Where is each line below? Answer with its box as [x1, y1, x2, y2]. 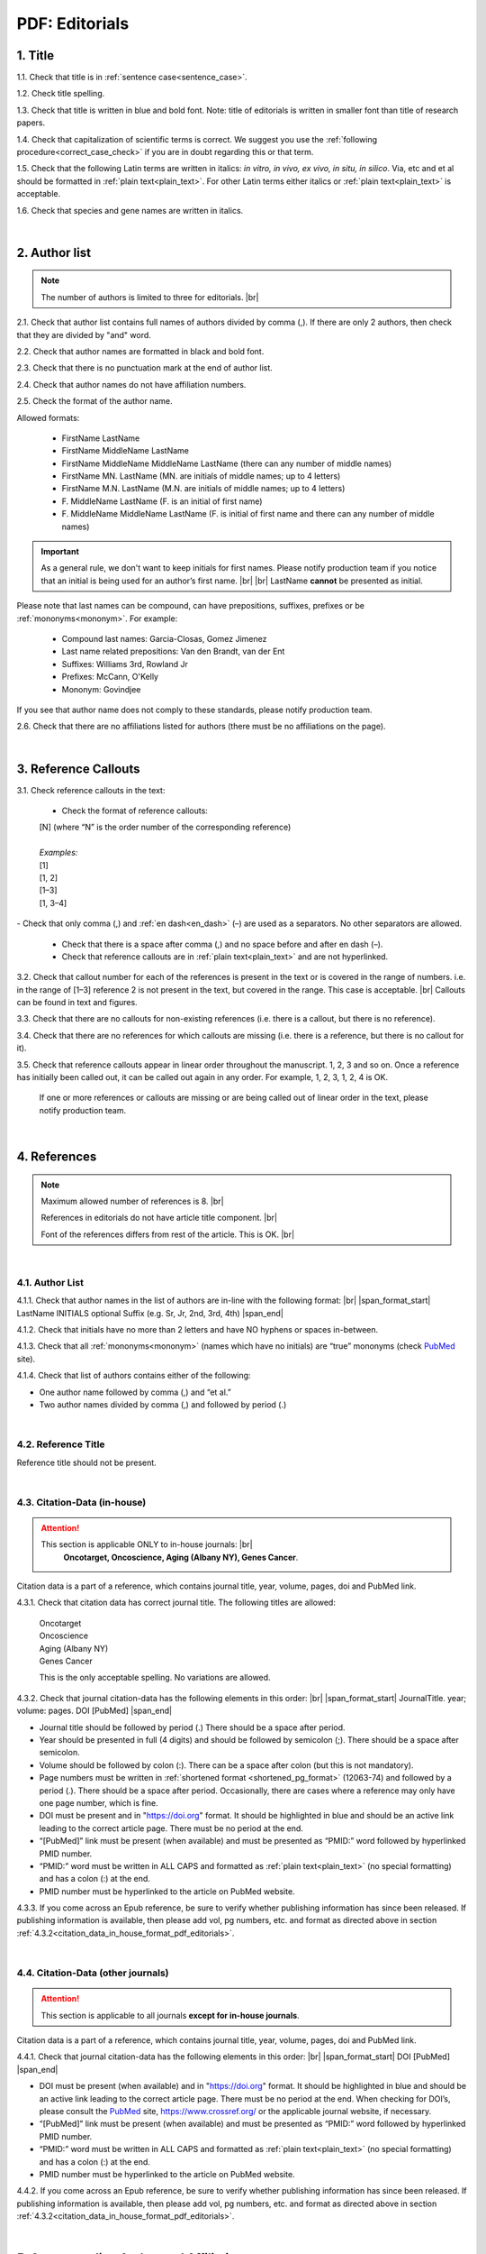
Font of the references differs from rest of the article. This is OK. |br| [40, 1229, 295, 1240]
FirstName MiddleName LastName [61, 445, 189, 456]
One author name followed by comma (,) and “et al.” [39, 1387, 231, 1397]
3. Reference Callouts [16, 761, 140, 776]
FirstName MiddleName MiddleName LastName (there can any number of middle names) [61, 458, 392, 469]
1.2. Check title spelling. [16, 88, 105, 99]
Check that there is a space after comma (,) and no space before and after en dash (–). [61, 939, 383, 949]
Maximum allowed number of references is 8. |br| [40, 1196, 224, 1206]
